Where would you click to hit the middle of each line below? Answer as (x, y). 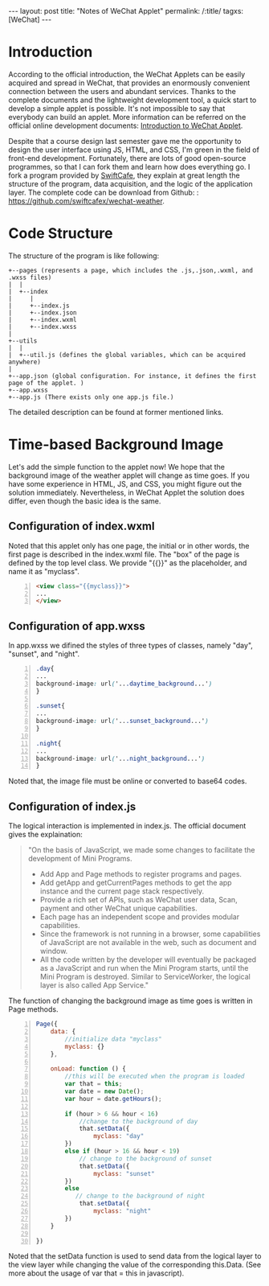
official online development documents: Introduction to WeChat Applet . (126, 125)
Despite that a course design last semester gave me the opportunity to (125, 141)
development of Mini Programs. (80, 859)
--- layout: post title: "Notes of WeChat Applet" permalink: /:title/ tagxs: (126, 11)
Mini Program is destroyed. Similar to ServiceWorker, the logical (145, 977)
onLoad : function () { (88, 1069)
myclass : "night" (122, 1211)
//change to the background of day (139, 1121)
